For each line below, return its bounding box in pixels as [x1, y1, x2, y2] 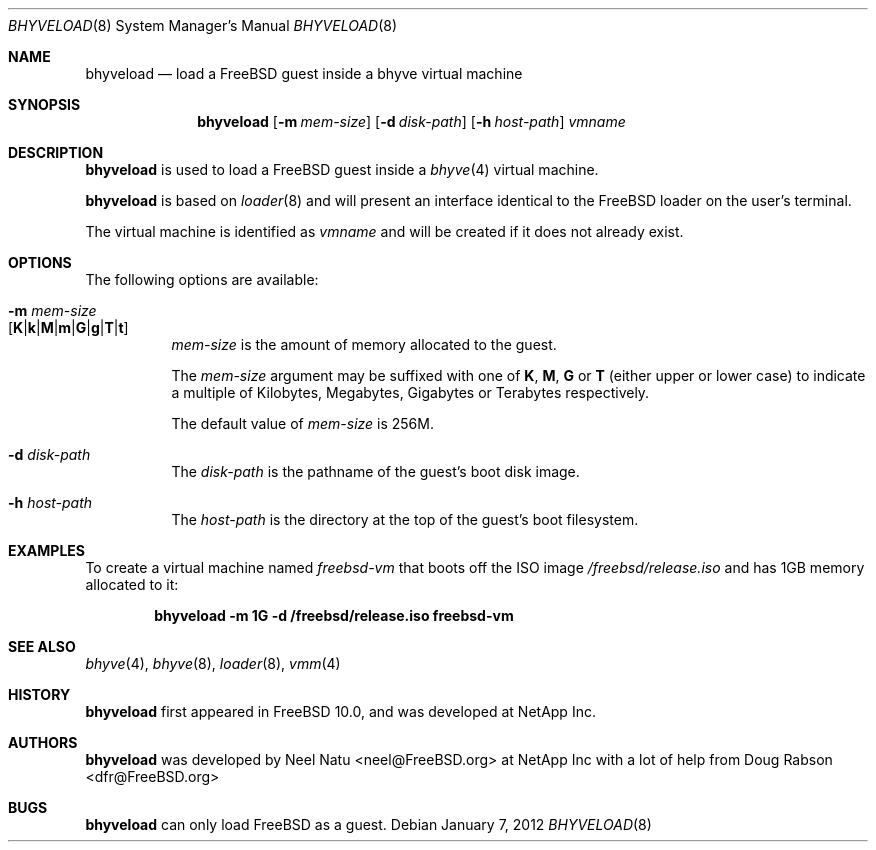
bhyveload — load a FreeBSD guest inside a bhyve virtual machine [85, 65, 523, 82]
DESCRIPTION [8, 144, 104, 161]
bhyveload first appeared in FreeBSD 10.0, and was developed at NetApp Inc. [85, 703, 596, 720]
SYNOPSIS [8, 96, 81, 113]
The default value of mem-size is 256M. [171, 415, 434, 432]
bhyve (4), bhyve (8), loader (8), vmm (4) [85, 655, 341, 672]
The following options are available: [85, 271, 319, 288]
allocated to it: [85, 576, 179, 593]
